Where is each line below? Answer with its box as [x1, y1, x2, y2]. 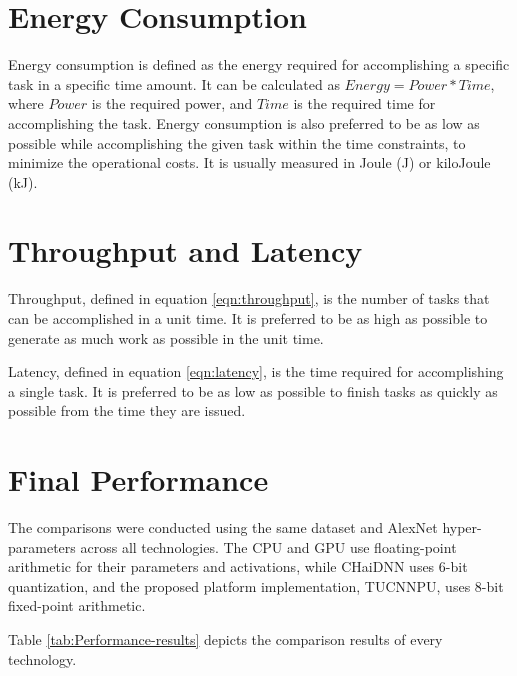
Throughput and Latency [8, 230, 363, 271]
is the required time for [293, 93, 436, 114]
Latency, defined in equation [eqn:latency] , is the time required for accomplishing [8, 361, 504, 382]
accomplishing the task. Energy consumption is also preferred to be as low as [8, 112, 480, 133]
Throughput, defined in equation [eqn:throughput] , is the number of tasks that [8, 288, 490, 309]
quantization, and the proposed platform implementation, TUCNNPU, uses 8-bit [8, 575, 504, 596]
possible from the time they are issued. [8, 400, 246, 421]
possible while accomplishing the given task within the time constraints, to [8, 132, 466, 153]
